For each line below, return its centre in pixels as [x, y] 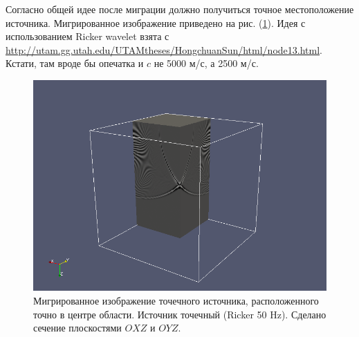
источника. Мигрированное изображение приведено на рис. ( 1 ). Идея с [156, 22]
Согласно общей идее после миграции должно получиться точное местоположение [180, 9]
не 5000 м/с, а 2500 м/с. [206, 63]
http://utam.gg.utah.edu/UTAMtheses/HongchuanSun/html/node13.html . [164, 49]
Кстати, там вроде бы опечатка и [75, 63]
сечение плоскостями [77, 328]
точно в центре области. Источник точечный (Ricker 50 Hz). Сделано [180, 314]
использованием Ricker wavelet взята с [88, 36]
